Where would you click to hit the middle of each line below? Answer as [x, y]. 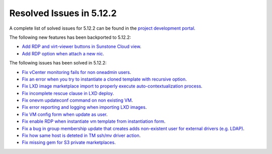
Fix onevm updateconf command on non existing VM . [77, 100]
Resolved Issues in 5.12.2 [63, 13]
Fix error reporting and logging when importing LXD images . [84, 107]
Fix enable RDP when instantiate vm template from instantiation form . [94, 121]
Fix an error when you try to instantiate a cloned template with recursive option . [105, 79]
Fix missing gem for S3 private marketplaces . [69, 142]
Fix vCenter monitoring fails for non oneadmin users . [77, 72]
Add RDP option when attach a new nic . [63, 53]
